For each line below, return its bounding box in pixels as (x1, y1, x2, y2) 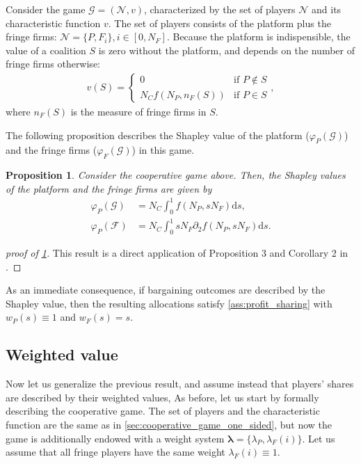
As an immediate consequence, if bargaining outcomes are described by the (6, 282, 326, 297)
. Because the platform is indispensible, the (166, 29, 351, 44)
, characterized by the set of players (143, 2, 296, 16)
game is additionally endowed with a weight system (6, 431, 225, 445)
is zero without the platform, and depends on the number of (98, 42, 355, 57)
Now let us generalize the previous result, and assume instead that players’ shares (6, 376, 354, 391)
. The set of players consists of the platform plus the (108, 15, 331, 30)
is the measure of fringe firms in (70, 104, 207, 118)
